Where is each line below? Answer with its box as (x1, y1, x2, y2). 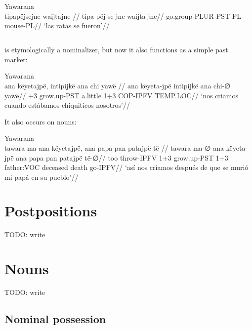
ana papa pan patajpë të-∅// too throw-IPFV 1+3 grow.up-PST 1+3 (16, 152, 228, 163)
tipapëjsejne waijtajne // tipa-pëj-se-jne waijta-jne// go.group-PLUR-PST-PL (4, 10, 241, 21)
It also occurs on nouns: (4, 116, 77, 126)
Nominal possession (4, 311, 106, 327)
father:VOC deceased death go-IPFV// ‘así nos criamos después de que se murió (4, 162, 249, 172)
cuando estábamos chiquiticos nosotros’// (4, 100, 130, 110)
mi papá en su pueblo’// (4, 171, 79, 182)
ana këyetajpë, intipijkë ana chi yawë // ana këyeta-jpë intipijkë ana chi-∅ (4, 80, 231, 90)
